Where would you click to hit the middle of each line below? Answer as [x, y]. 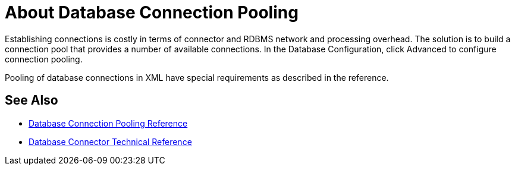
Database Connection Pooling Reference [108, 123]
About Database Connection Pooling [152, 12]
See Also [32, 100]
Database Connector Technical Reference [110, 141]
